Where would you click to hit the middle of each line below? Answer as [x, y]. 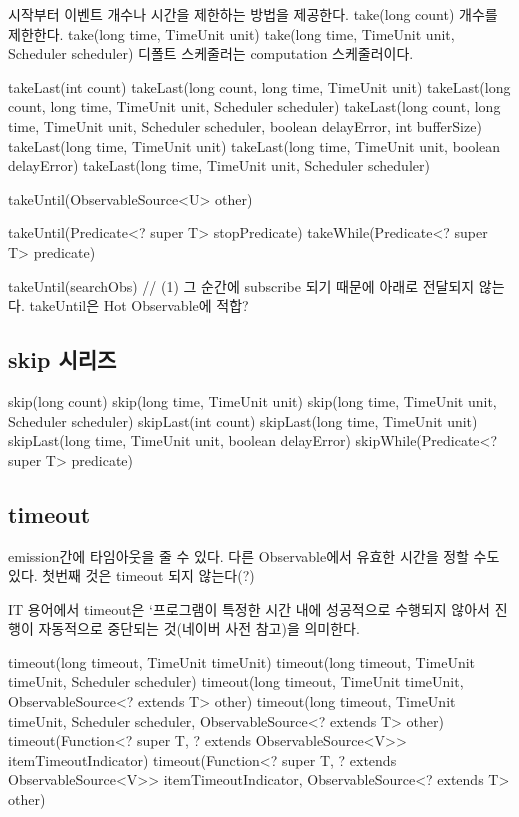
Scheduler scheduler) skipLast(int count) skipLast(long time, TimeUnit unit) [243, 420]
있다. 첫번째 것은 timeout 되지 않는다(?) [131, 575]
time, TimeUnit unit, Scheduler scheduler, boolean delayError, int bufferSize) [245, 125]
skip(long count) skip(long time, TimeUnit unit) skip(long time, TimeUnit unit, [252, 400]
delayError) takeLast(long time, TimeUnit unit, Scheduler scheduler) [219, 165]
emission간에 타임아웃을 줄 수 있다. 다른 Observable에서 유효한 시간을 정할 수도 [254, 555]
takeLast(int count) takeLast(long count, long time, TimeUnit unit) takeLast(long [259, 86]
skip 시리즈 [62, 359]
